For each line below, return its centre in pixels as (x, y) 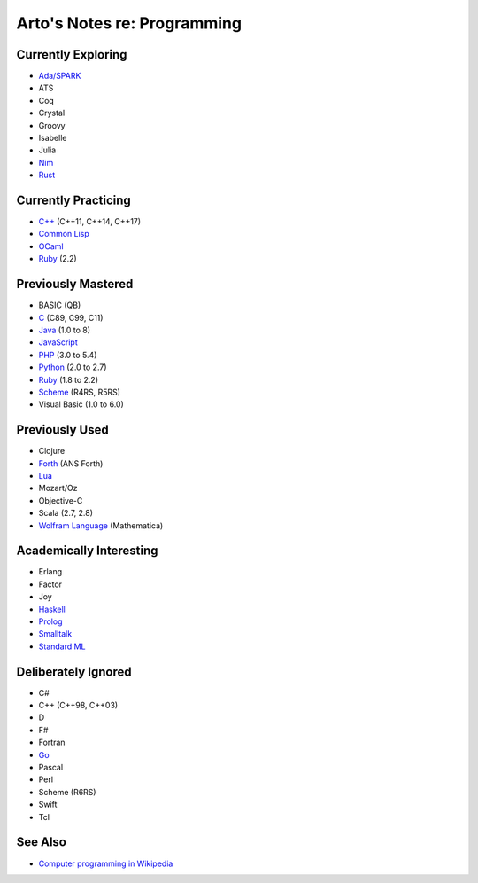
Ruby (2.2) (58, 259)
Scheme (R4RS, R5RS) (80, 392)
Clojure (52, 451)
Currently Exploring (72, 55)
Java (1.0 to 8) (65, 330)
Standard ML (62, 646)
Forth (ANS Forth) (71, 463)
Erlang (50, 572)
